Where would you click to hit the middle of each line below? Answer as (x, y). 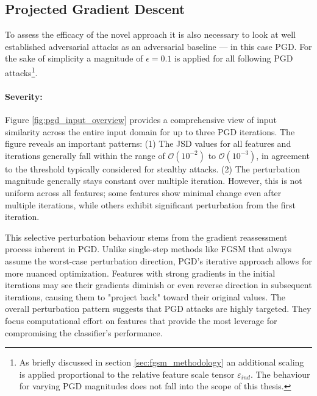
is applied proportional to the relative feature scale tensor (127, 374)
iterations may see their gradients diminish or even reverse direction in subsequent (158, 285)
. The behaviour (280, 374)
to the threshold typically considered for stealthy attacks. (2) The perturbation (152, 168)
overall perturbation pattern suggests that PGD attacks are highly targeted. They (158, 309)
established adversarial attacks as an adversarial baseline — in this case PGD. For (158, 46)
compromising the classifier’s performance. (84, 332)
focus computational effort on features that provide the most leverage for (141, 320)
